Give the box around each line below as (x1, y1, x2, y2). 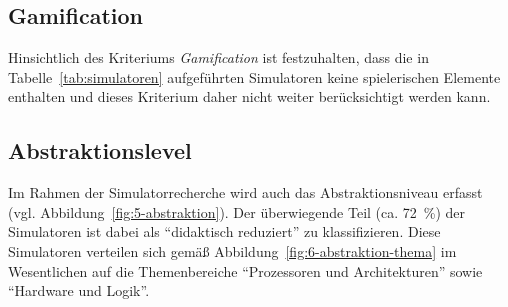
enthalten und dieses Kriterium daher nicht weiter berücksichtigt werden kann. (8, 86, 491, 107)
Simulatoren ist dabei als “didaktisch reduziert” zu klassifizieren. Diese (8, 221, 441, 242)
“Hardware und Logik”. (8, 280, 150, 301)
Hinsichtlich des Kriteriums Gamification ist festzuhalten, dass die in (8, 47, 429, 68)
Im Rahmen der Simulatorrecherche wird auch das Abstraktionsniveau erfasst (8, 182, 483, 203)
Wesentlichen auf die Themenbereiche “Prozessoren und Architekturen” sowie (8, 260, 483, 281)
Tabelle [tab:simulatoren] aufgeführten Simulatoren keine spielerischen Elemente (8, 66, 501, 87)
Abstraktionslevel (8, 135, 192, 166)
